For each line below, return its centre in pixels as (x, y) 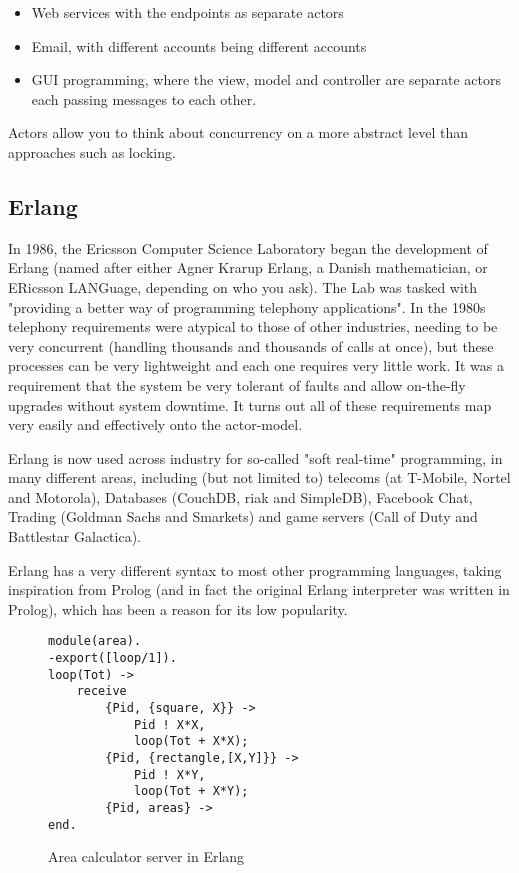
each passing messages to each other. (144, 98)
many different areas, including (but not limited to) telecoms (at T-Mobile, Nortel (259, 477)
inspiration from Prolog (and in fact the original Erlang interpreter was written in (259, 589)
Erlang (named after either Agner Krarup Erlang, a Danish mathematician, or (248, 267)
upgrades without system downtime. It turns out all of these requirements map (250, 404)
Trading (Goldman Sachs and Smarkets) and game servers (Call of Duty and (243, 516)
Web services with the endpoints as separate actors (187, 12)
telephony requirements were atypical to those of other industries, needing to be (253, 326)
